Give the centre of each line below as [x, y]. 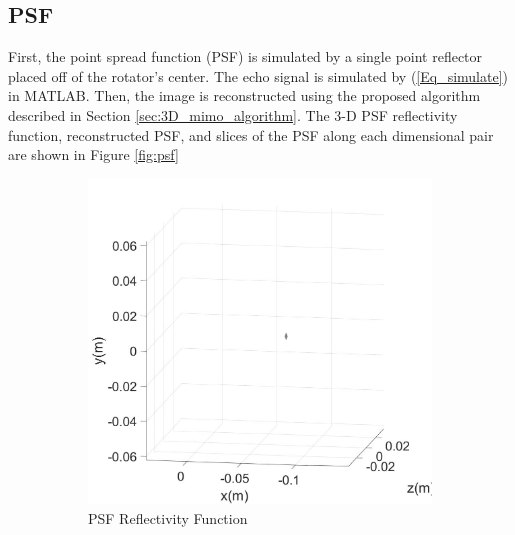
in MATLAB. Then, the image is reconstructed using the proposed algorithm [244, 95]
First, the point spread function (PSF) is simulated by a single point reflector [245, 56]
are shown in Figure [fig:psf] [93, 154]
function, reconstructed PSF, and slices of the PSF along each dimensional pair [251, 134]
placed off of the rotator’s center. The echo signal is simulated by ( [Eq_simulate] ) [258, 75]
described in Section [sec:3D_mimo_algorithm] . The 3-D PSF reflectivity [233, 114]
